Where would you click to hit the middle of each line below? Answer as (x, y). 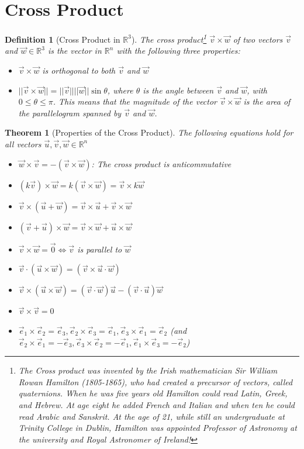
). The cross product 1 (169, 38)
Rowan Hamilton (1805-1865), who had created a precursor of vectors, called (156, 381)
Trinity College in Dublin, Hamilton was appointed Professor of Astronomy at (158, 428)
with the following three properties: (178, 51)
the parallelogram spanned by (70, 113)
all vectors (23, 144)
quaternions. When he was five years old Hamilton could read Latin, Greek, (153, 393)
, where (120, 90)
